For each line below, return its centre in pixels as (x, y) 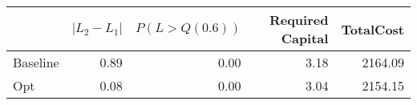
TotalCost (372, 29)
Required (299, 20)
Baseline (36, 62)
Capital (305, 38)
